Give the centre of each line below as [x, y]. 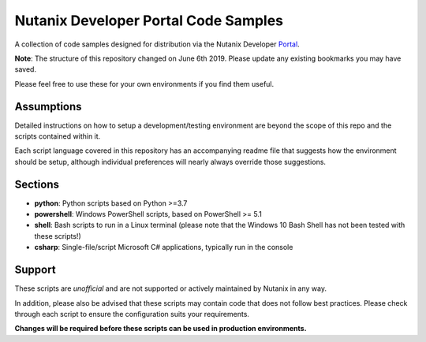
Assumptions [48, 106]
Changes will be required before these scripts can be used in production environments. [161, 329]
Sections [37, 184]
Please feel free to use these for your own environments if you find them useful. [144, 84]
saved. [26, 69]
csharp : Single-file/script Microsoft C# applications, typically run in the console [164, 247]
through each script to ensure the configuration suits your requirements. [132, 314]
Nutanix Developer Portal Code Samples [149, 20]
